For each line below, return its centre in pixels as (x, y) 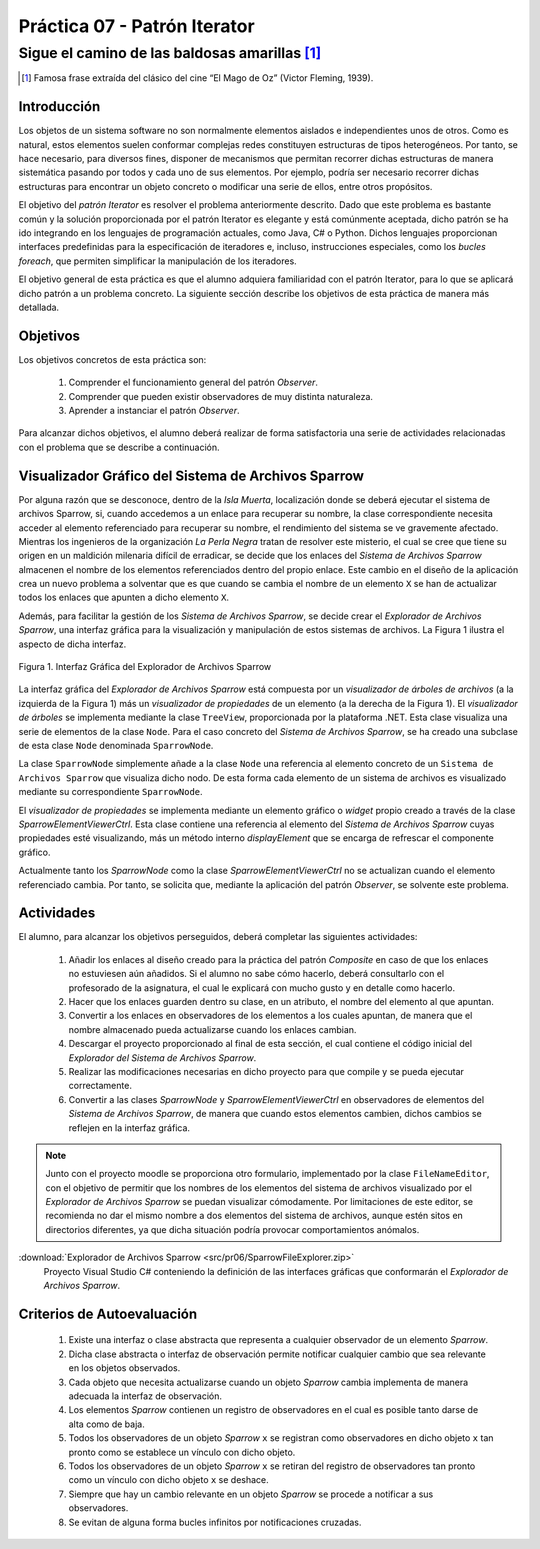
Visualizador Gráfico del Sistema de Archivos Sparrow (191, 475)
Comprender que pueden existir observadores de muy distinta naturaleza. (221, 396)
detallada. (39, 307)
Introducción (59, 106)
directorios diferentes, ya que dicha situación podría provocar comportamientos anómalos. (232, 1229)
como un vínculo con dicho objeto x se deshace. (168, 1480)
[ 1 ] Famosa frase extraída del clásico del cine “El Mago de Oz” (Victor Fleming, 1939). (197, 78)
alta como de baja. (106, 1424)
